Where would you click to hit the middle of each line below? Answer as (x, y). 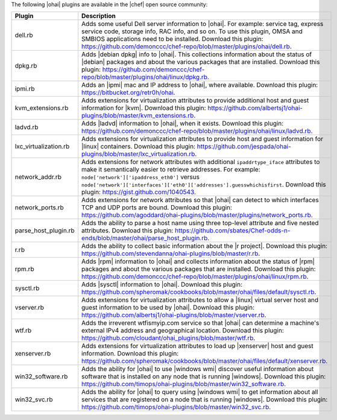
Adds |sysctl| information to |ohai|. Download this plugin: (162, 285)
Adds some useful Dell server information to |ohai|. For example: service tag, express (203, 24)
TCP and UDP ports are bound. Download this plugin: (157, 208)
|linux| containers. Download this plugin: (139, 147)
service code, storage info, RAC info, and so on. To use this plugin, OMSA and (192, 31)
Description (99, 16)
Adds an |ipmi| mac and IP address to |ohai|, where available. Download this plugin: (200, 85)
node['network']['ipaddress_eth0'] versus (141, 177)
